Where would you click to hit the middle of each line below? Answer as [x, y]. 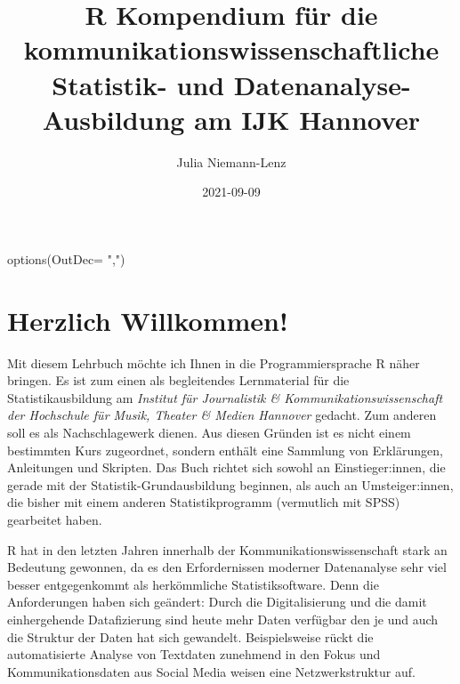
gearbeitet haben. [55, 519]
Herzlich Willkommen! [148, 320]
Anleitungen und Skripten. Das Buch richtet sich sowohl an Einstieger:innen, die [226, 467]
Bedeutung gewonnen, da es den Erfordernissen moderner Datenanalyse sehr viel [227, 567]
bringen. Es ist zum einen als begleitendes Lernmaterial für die [178, 380]
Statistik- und [138, 84]
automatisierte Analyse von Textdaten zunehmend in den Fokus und [194, 654]
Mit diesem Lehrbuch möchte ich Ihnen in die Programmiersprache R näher [214, 362]
